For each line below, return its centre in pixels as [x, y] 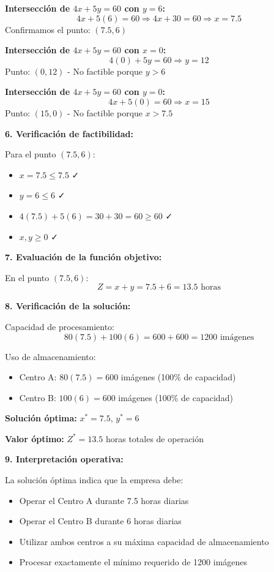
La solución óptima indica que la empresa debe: [94, 480]
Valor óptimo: [35, 438]
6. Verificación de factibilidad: [69, 133]
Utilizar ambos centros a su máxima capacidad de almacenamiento [144, 541]
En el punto [27, 277]
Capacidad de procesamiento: [60, 326]
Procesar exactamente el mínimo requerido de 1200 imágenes [133, 562]
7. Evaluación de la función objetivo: [83, 257]
